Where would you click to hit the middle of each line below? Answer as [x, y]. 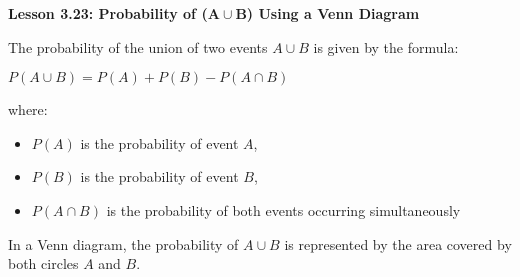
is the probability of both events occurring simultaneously [283, 209]
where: [28, 109]
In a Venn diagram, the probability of [123, 243]
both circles [43, 263]
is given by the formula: [386, 46]
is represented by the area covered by [398, 243]
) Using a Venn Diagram [333, 13]
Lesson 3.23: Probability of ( [108, 13]
